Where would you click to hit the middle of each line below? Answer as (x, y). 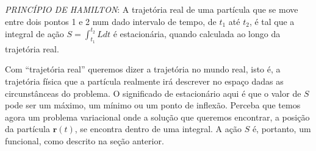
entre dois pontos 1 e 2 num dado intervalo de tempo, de (111, 21)
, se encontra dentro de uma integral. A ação (158, 129)
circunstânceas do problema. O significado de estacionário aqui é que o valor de (153, 93)
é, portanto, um (282, 129)
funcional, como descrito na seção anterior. (84, 141)
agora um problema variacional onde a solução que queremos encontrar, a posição (157, 117)
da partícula (27, 129)
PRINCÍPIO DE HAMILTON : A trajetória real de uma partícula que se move (152, 9)
